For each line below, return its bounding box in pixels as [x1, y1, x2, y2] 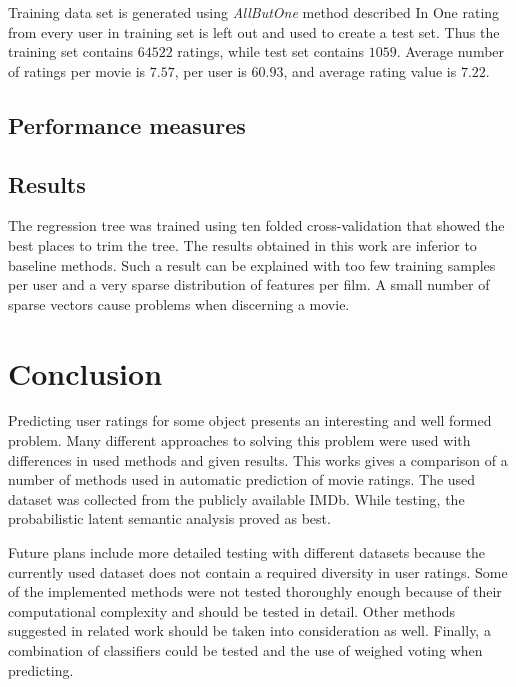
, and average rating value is [283, 60, 457, 81]
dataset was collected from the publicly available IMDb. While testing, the [8, 488, 465, 509]
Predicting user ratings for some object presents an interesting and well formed [8, 410, 492, 431]
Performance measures [8, 109, 246, 140]
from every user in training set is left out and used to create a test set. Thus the [8, 21, 500, 42]
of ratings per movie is [8, 60, 146, 81]
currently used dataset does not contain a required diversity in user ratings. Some [8, 561, 508, 582]
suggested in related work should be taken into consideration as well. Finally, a [8, 620, 491, 641]
